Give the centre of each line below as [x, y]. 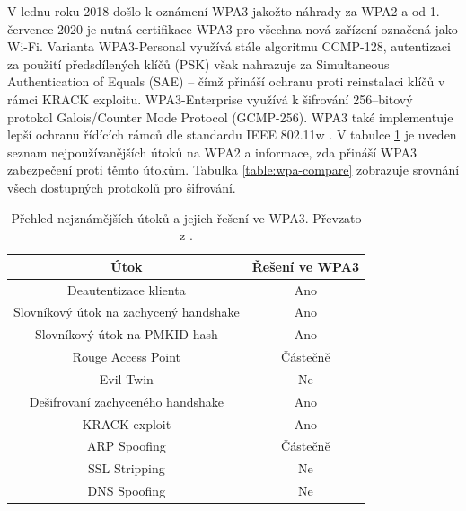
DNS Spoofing [127, 491]
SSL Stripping [126, 468]
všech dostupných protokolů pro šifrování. [122, 187]
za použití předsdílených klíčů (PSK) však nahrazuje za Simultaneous [198, 63]
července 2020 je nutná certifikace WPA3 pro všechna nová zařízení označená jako [233, 28]
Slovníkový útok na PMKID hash [126, 334]
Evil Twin [126, 378]
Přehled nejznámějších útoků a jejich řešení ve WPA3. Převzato [186, 217]
